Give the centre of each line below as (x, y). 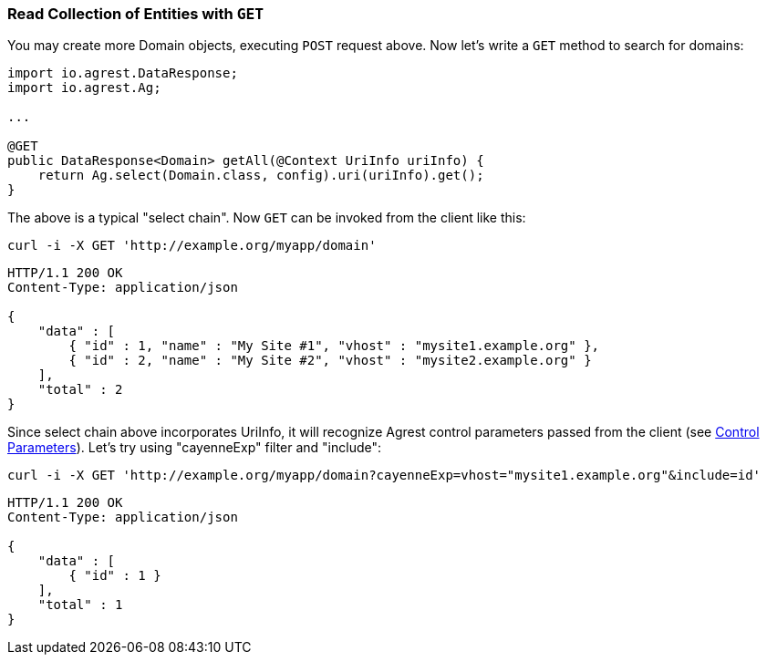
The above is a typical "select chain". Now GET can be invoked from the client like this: (267, 218)
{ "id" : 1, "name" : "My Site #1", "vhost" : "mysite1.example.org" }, (334, 346)
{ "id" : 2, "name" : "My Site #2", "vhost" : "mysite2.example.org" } (330, 361)
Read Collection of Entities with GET (136, 14)
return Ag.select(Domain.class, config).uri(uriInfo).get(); (261, 176)
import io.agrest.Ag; (84, 88)
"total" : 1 (80, 605)
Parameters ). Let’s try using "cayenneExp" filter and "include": (195, 448)
